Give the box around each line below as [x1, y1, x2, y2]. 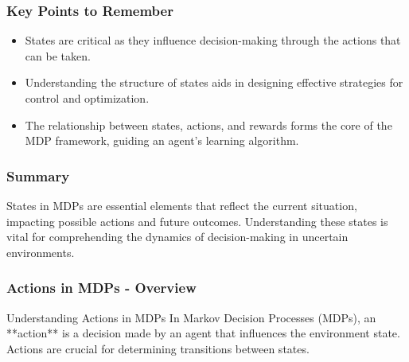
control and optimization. [25, 90, 150, 106]
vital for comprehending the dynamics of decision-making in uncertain [6, 228, 349, 245]
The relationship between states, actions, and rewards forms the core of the [25, 116, 392, 133]
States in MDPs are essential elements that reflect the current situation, [6, 197, 357, 213]
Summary [6, 165, 70, 185]
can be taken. [25, 47, 91, 64]
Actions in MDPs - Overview [6, 278, 197, 298]
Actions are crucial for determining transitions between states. [6, 340, 310, 356]
